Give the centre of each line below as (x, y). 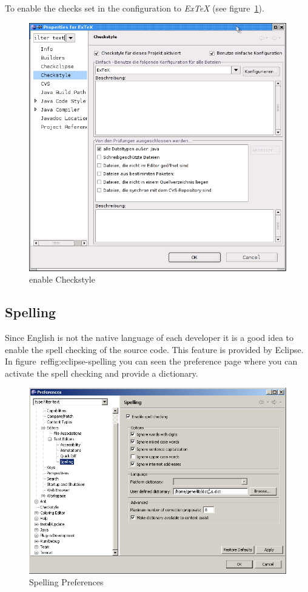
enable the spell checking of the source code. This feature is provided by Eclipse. (154, 349)
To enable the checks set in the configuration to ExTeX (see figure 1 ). (135, 8)
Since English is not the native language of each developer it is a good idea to (149, 338)
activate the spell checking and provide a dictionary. (102, 373)
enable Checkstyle (62, 279)
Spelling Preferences (66, 582)
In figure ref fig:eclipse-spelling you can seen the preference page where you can (151, 361)
